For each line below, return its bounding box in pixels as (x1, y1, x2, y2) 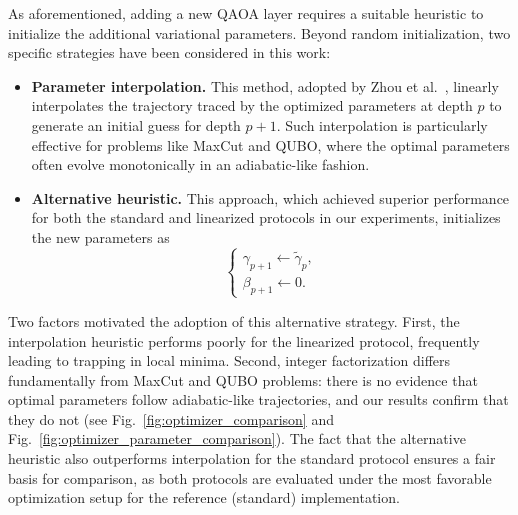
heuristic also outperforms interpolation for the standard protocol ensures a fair (8, 448, 496, 469)
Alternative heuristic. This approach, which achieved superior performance (31, 187, 510, 208)
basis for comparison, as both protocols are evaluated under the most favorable (8, 467, 492, 488)
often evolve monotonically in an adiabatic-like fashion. (31, 154, 370, 175)
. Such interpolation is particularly (276, 114, 488, 135)
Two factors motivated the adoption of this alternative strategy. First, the (8, 310, 460, 331)
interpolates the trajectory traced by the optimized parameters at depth (31, 95, 473, 116)
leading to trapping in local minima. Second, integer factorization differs (8, 350, 451, 371)
